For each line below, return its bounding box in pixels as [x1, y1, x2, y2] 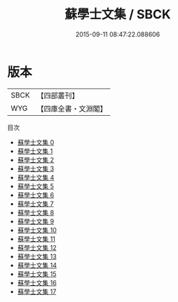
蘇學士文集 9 [17, 217, 55, 225]
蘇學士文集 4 [17, 173, 55, 181]
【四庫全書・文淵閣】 [36, 103, 107, 113]
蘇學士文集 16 [17, 278, 57, 287]
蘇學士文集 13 [17, 252, 57, 261]
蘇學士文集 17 [17, 287, 57, 296]
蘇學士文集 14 [17, 261, 57, 269]
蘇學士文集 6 [17, 190, 55, 199]
